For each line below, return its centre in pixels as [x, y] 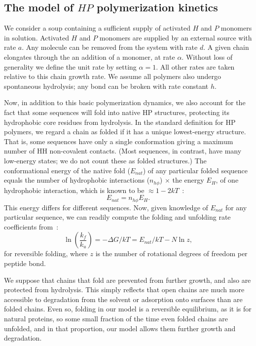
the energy [188, 180]
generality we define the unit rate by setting [70, 66]
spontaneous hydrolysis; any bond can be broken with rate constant [106, 86]
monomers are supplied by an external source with [176, 37]
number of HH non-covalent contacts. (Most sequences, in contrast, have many [123, 151]
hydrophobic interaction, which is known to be [74, 190]
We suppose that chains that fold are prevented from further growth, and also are [128, 280]
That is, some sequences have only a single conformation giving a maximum [119, 141]
